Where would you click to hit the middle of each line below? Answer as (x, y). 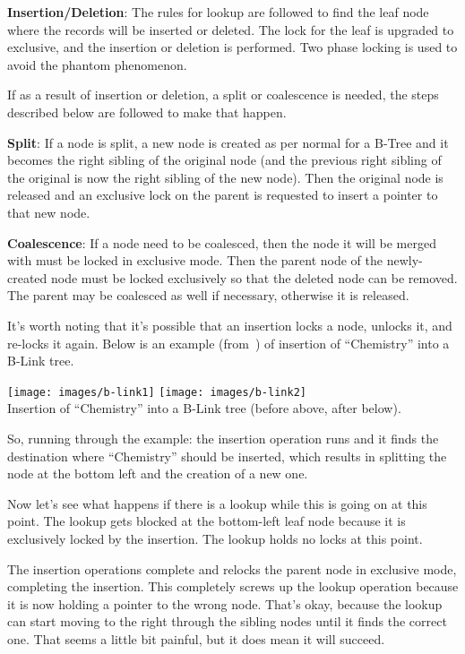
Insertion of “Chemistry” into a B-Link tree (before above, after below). (204, 408)
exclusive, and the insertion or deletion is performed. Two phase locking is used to (232, 47)
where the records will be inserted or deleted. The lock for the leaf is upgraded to (231, 29)
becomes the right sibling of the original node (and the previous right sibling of (224, 160)
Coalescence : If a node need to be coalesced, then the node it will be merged (222, 242)
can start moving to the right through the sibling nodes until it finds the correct (227, 621)
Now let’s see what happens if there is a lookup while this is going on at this (217, 503)
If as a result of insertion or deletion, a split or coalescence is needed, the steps (223, 95)
